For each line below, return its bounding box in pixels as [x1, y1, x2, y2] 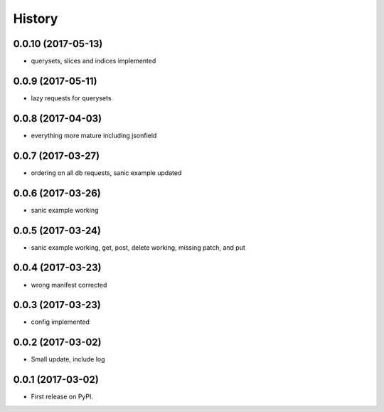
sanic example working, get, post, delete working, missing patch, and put [31, 243, 245, 252]
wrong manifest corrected [31, 280, 107, 289]
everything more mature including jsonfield [31, 131, 157, 139]
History [13, 11, 58, 26]
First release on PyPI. [31, 392, 94, 401]
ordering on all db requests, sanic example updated [31, 168, 182, 177]
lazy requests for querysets [31, 93, 112, 102]
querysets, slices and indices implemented [31, 57, 156, 65]
